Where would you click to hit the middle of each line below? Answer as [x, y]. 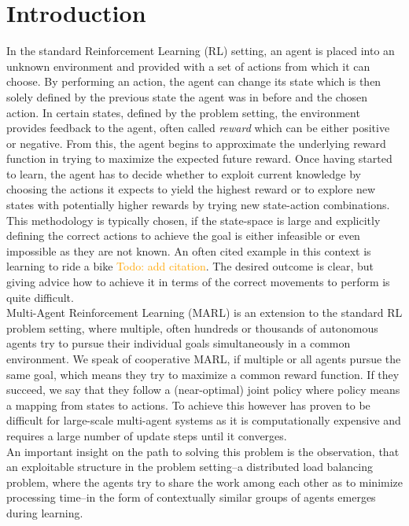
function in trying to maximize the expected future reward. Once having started [199, 158]
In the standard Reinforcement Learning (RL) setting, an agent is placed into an [201, 51]
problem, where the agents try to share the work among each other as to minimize [205, 482]
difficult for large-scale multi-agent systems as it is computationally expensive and [204, 420]
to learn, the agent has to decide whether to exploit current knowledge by [184, 173]
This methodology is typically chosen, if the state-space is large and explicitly [193, 220]
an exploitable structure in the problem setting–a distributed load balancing [190, 467]
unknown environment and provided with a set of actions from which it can [188, 66]
